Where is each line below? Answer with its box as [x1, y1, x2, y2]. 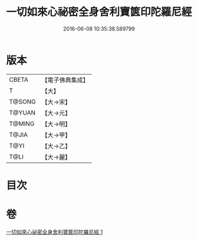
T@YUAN [9, 108, 36, 116]
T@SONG [9, 98, 37, 106]
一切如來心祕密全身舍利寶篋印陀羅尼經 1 [6, 228, 103, 235]
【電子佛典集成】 [41, 76, 90, 84]
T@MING [9, 119, 35, 128]
